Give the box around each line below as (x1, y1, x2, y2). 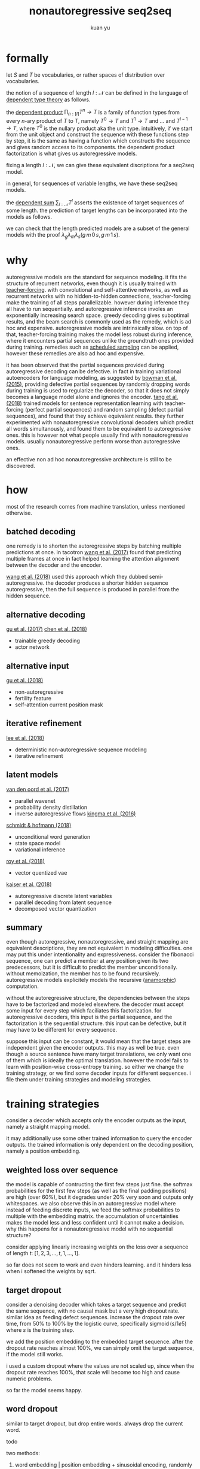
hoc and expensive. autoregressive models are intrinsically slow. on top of (6, 324, 188, 331)
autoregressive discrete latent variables (14, 892, 112, 899)
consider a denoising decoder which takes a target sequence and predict (6, 1301, 186, 1308)
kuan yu (90, 24, 110, 31)
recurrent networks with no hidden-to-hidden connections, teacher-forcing (6, 292, 191, 300)
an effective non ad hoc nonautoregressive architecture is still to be (6, 455, 172, 463)
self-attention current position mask (14, 701, 103, 708)
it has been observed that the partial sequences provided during (6, 361, 165, 368)
